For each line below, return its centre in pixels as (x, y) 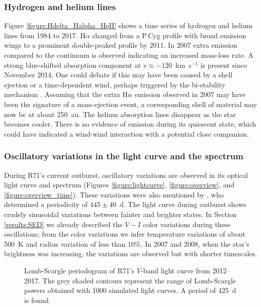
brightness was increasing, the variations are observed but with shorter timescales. (130, 253)
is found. (37, 300)
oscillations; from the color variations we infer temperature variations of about (125, 234)
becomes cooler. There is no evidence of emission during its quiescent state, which (130, 124)
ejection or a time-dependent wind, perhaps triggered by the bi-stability (115, 84)
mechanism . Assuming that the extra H (66, 94)
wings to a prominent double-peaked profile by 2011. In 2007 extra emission (121, 45)
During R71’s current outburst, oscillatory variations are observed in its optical (126, 175)
